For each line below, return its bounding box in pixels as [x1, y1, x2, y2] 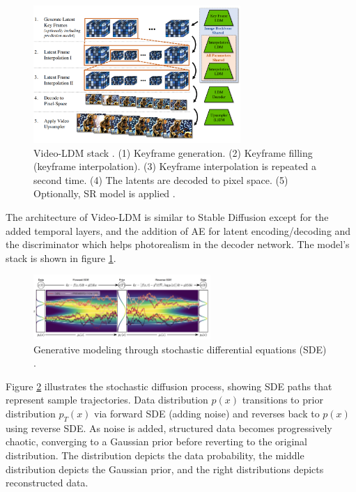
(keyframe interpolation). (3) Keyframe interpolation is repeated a [33, 159, 316, 174]
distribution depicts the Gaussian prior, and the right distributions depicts [6, 461, 324, 476]
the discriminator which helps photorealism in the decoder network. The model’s [6, 237, 350, 252]
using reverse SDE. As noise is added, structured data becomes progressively [6, 420, 332, 435]
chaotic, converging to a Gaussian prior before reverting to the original [6, 434, 307, 449]
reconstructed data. [6, 475, 88, 490]
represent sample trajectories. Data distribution [6, 392, 208, 407]
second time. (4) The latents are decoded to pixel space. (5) [33, 172, 288, 187]
